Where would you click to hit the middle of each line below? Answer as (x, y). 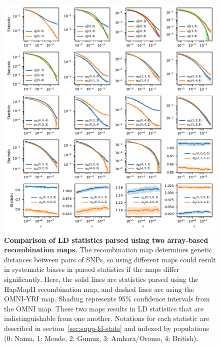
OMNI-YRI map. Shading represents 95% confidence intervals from (107, 299)
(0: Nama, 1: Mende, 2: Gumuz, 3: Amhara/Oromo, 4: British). (101, 338)
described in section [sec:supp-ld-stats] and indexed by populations (107, 328)
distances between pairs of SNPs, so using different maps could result (110, 259)
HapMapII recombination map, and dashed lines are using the (99, 289)
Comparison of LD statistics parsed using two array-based (106, 240)
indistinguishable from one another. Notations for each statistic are (107, 318)
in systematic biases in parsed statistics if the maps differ (92, 269)
